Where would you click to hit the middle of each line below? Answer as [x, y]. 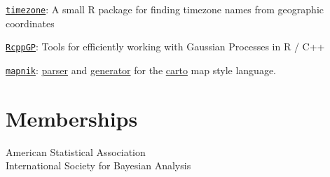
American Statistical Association [76, 151]
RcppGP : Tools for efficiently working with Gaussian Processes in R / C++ [165, 47]
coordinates [30, 23]
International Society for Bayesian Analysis [98, 165]
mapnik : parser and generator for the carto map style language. [141, 70]
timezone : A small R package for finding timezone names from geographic [165, 9]
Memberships [72, 118]
